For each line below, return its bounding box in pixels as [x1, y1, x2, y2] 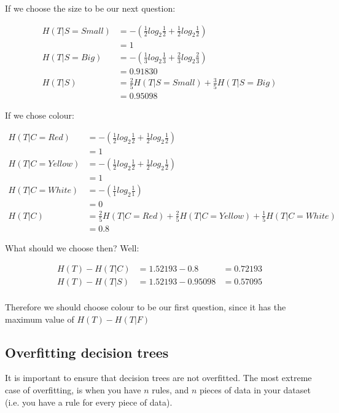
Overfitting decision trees [5, 342, 169, 361]
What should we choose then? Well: [5, 242, 139, 254]
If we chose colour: [5, 108, 74, 121]
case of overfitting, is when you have [5, 383, 141, 396]
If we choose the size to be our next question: [5, 2, 176, 14]
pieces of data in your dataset [199, 383, 311, 396]
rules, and [152, 383, 189, 396]
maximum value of [5, 312, 74, 325]
